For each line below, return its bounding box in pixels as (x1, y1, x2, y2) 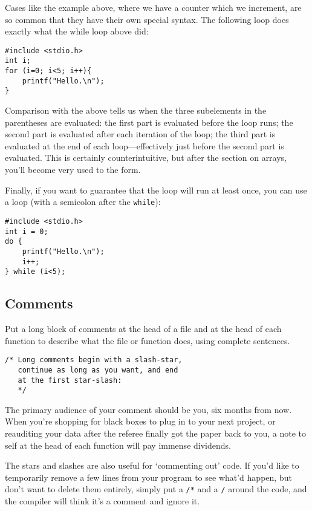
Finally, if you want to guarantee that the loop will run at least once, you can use (5, 183, 307, 196)
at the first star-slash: (18, 376, 122, 385)
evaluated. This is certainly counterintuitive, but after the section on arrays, (5, 151, 287, 164)
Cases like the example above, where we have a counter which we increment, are (5, 1, 302, 13)
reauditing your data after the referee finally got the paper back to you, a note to (5, 427, 307, 440)
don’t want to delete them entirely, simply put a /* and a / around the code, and (5, 483, 307, 495)
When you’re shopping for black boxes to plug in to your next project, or (5, 415, 276, 428)
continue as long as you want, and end (18, 365, 178, 374)
